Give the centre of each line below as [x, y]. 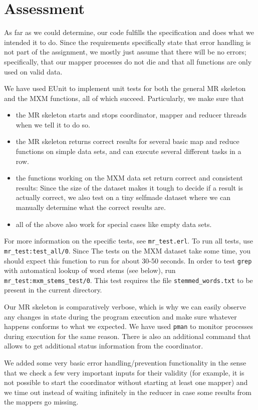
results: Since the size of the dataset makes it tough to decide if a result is [130, 187]
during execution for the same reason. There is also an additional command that [127, 336]
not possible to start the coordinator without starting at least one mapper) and [126, 382]
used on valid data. [33, 71]
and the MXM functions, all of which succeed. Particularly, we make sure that [124, 98]
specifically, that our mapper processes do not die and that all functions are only [128, 61]
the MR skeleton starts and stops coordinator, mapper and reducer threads [131, 115]
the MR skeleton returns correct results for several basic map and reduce [127, 141]
